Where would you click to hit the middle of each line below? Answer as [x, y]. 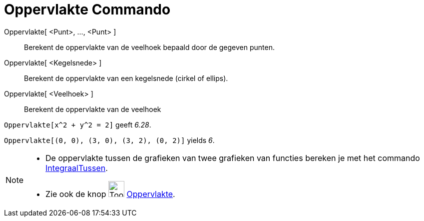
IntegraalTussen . [77, 168]
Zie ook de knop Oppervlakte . [110, 194]
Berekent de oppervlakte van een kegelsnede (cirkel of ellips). [126, 78]
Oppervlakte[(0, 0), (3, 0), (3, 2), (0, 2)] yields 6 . [109, 140]
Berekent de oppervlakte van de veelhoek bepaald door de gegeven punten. [149, 47]
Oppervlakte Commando [87, 9]
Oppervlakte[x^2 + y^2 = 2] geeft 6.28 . [78, 124]
